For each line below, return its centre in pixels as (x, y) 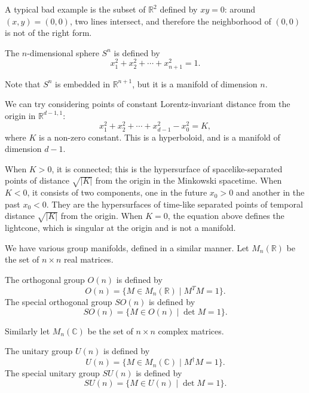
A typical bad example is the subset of (75, 9)
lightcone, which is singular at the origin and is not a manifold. (120, 228)
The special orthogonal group (59, 301)
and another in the (270, 192)
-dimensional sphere (63, 52)
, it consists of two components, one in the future (117, 192)
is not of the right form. (48, 33)
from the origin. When (102, 216)
